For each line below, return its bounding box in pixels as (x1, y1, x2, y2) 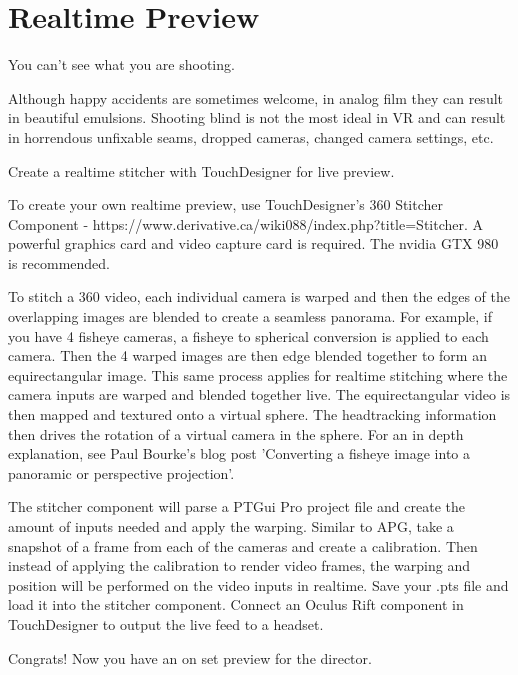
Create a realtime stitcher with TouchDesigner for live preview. (8, 160, 395, 181)
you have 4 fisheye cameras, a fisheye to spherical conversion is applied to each (8, 325, 489, 346)
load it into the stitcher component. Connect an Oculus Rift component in (8, 594, 464, 615)
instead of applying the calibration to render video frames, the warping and (8, 555, 471, 576)
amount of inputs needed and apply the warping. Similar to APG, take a (8, 516, 454, 536)
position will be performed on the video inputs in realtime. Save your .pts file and (8, 574, 509, 595)
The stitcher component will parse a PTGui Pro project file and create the (8, 496, 465, 517)
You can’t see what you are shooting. (8, 54, 235, 75)
